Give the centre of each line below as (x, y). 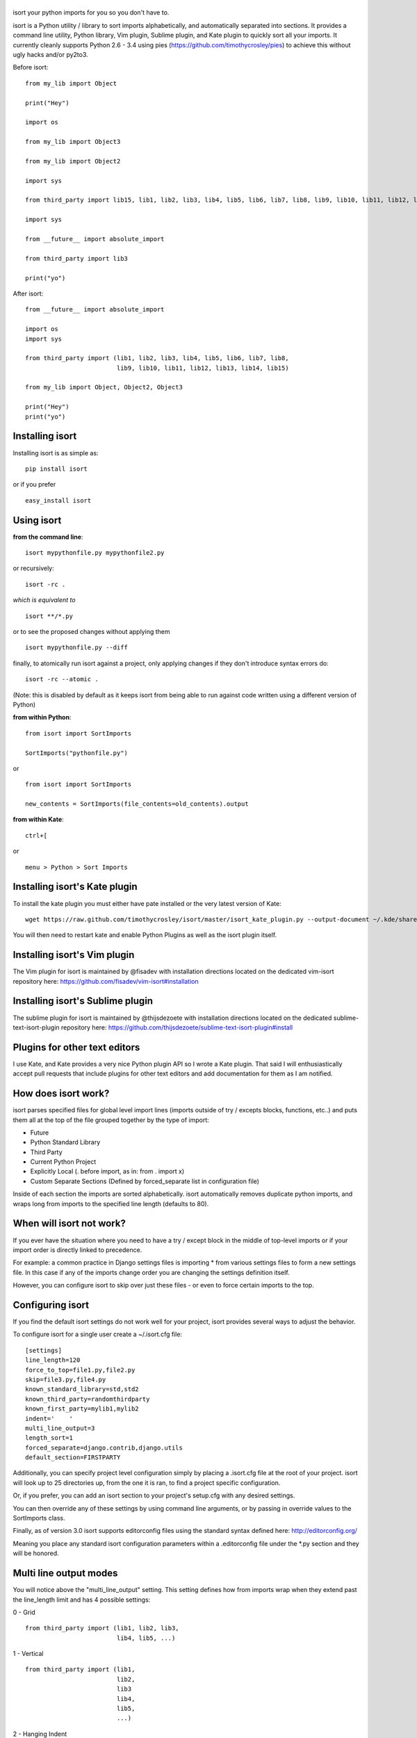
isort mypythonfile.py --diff (77, 648)
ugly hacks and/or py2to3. (50, 54)
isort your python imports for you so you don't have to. (91, 13)
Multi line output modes (65, 1574)
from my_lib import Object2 (73, 161)
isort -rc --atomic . (62, 679)
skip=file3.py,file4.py (66, 1379)
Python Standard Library (65, 1142)
